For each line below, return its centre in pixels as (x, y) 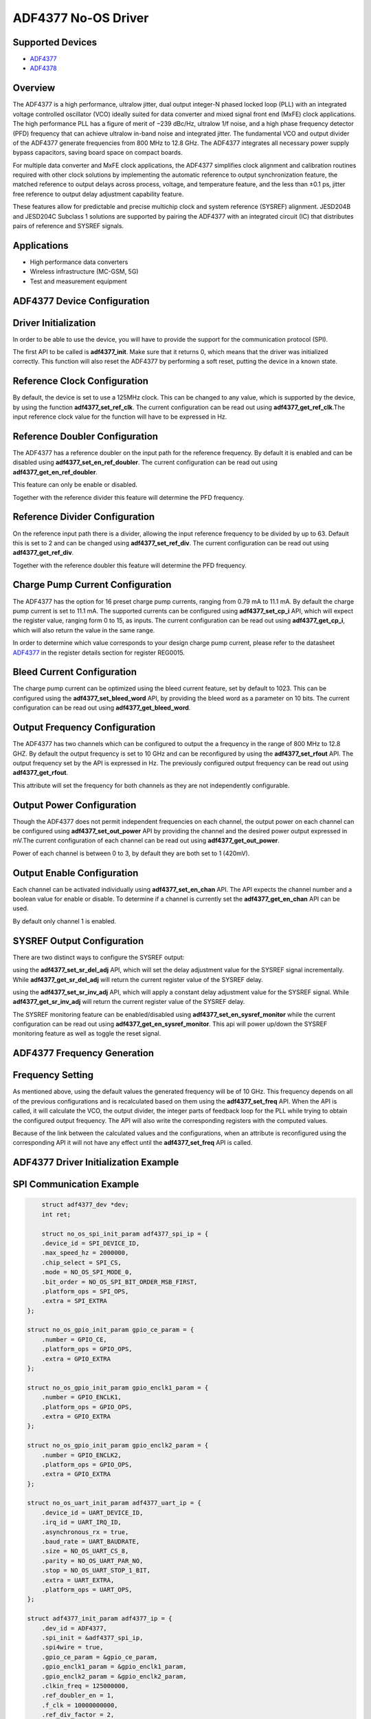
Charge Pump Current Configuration (92, 585)
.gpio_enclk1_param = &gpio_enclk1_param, (114, 1667)
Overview (34, 88)
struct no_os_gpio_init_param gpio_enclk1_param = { (118, 1388)
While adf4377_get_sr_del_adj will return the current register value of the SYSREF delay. (138, 979)
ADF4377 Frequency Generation (83, 1053)
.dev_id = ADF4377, (75, 1628)
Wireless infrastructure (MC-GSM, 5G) (84, 272)
